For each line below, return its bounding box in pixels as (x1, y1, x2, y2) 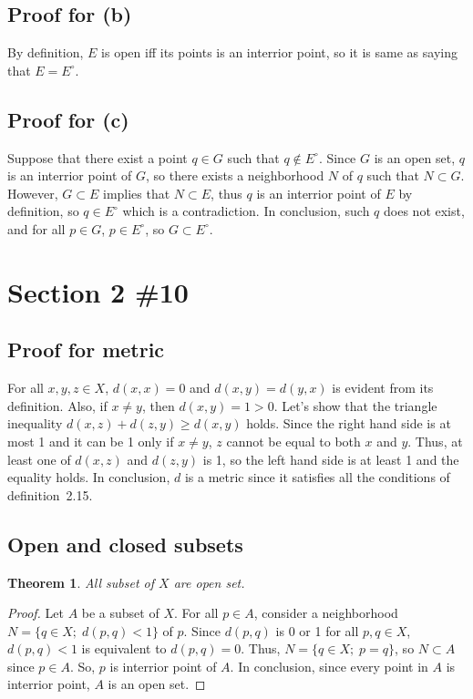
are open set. (173, 572, 245, 591)
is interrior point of (109, 656, 217, 675)
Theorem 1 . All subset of (7, 572, 155, 591)
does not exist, (384, 201, 465, 221)
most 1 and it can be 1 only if (7, 431, 174, 450)
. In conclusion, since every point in (230, 656, 428, 675)
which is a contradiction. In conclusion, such (122, 201, 370, 221)
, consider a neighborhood (253, 603, 398, 622)
